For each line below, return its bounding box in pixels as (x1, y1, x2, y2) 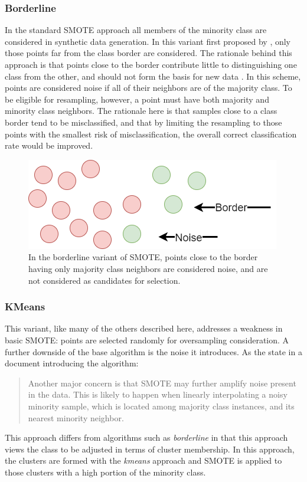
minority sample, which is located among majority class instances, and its (28, 399, 295, 412)
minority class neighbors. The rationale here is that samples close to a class (5, 104, 277, 117)
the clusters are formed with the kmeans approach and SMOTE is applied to (5, 454, 282, 467)
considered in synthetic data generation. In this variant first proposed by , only (5, 35, 291, 47)
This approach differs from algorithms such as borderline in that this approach (5, 431, 288, 444)
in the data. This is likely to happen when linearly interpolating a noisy (28, 388, 288, 401)
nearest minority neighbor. (28, 411, 124, 424)
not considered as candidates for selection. (28, 274, 181, 286)
